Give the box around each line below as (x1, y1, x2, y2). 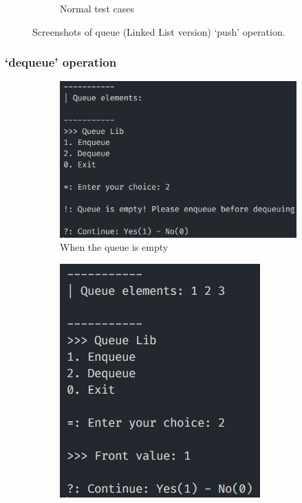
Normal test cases (60, 1, 134, 15)
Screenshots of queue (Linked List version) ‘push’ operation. (32, 24, 285, 38)
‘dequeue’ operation (5, 54, 117, 71)
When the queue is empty (60, 240, 169, 254)
